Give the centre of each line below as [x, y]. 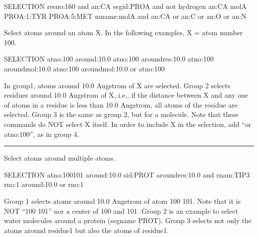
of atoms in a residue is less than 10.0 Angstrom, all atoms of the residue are [121, 104]
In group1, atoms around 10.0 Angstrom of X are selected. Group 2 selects [117, 85]
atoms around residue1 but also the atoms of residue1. [87, 230]
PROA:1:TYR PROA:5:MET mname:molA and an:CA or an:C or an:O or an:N [125, 16]
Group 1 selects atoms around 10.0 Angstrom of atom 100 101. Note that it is [122, 201]
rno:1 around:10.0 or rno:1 [44, 184]
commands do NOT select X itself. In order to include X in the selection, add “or [128, 124]
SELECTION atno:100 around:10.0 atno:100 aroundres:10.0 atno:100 [109, 59]
